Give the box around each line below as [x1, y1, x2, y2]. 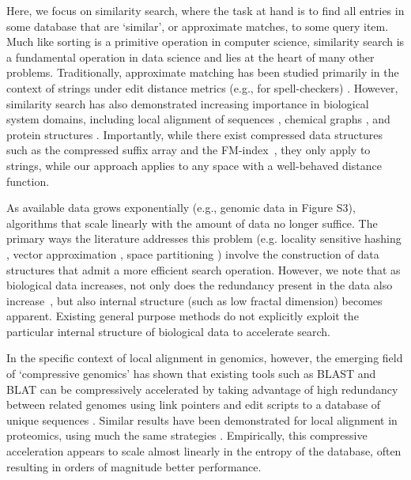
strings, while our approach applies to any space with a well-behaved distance [6, 157, 382, 173]
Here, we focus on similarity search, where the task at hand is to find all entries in [6, 2, 405, 18]
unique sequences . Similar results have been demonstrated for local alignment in [6, 411, 398, 428]
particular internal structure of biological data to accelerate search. [6, 323, 330, 339]
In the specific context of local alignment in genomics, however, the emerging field [6, 350, 403, 366]
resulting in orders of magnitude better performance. [6, 458, 262, 474]
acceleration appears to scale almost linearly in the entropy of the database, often [6, 443, 402, 459]
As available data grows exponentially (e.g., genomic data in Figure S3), [6, 199, 356, 216]
